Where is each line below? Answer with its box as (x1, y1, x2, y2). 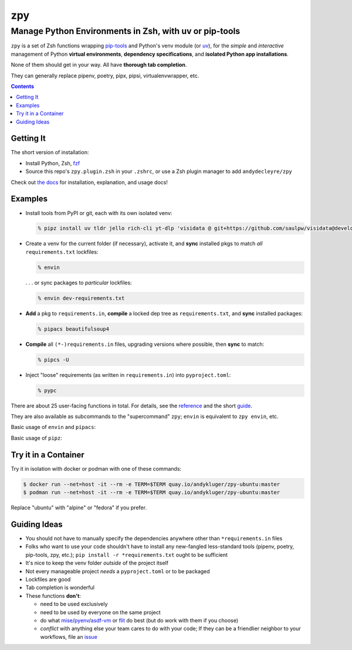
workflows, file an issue (40, 633, 98, 640)
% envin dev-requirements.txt (38, 295, 125, 301)
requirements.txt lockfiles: (25, 248, 99, 255)
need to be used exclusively (40, 601, 108, 608)
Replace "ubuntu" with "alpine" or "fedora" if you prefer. (11, 504, 147, 511)
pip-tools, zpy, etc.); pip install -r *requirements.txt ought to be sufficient (25, 551, 228, 558)
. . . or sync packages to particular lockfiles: (25, 279, 132, 286)
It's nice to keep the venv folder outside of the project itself (25, 560, 168, 567)
